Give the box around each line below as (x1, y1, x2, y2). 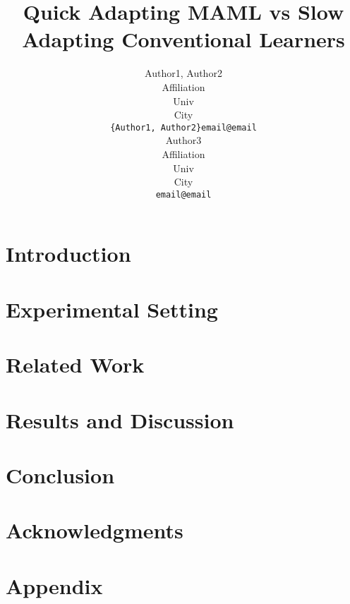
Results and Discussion (6, 405, 234, 434)
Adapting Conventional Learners (22, 25, 345, 54)
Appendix (6, 571, 103, 600)
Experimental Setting (6, 294, 218, 323)
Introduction (6, 239, 131, 268)
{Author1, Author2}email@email (110, 122, 257, 133)
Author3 (165, 133, 202, 147)
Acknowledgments (6, 516, 183, 545)
